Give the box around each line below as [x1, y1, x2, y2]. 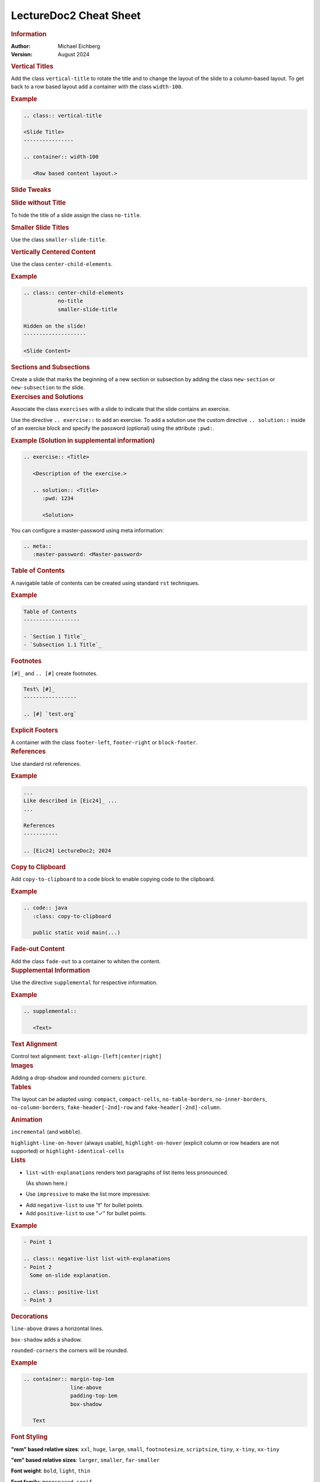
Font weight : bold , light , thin [11, 1467, 91, 1474]
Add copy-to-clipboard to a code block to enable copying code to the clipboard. [11, 875, 216, 883]
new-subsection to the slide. [11, 384, 85, 391]
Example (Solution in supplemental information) [11, 436, 155, 445]
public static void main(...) [33, 930, 121, 936]
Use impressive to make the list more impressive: [25, 1190, 151, 1197]
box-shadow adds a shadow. [11, 1336, 82, 1343]
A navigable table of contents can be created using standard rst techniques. [11, 579, 200, 586]
